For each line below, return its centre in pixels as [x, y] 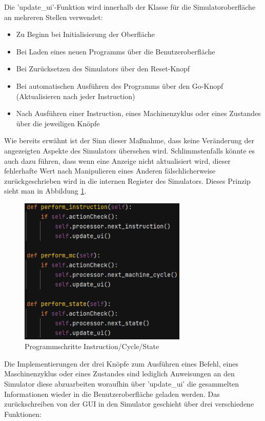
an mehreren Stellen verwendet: [54, 17]
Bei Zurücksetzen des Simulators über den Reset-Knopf [103, 69]
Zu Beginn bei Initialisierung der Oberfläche [85, 34]
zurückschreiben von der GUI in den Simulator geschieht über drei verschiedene [129, 404]
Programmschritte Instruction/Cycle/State [92, 346]
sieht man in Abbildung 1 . [45, 191]
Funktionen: [23, 414]
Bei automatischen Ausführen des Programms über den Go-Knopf [120, 85]
